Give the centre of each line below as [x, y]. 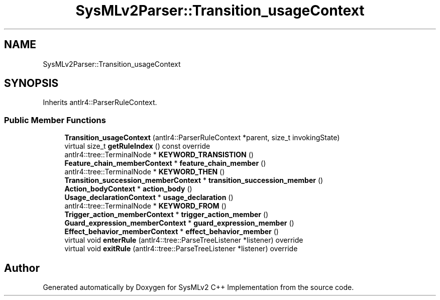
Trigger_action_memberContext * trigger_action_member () [167, 215]
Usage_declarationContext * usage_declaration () [149, 197]
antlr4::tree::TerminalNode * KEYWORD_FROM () [145, 206]
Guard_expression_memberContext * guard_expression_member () [179, 223]
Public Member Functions [55, 120]
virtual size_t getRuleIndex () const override [137, 146]
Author [22, 268]
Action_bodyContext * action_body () [128, 189]
